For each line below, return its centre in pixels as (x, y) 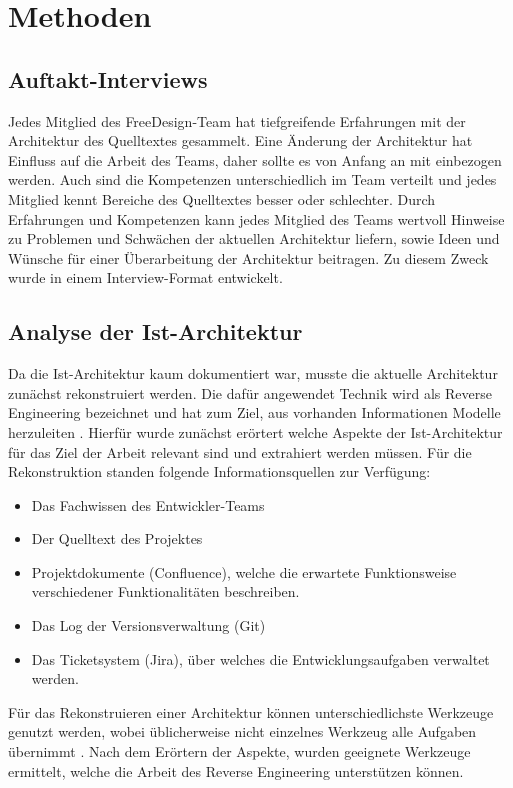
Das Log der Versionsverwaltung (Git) (148, 625)
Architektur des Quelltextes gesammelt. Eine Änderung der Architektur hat (240, 140)
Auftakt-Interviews (108, 78)
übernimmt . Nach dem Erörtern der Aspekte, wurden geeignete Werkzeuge (239, 751)
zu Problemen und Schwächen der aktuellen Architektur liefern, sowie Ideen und (254, 238)
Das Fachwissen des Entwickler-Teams (148, 504)
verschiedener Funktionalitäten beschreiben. (165, 591)
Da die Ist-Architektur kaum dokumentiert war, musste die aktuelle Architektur (253, 373)
